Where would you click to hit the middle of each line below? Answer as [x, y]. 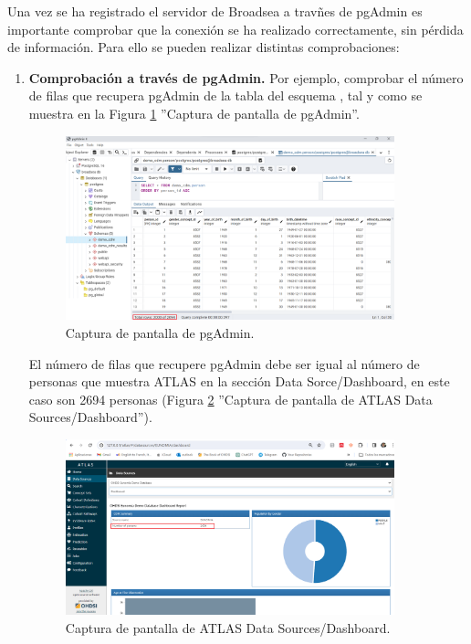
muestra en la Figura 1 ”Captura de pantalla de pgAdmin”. [194, 113]
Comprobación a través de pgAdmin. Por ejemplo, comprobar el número [246, 77]
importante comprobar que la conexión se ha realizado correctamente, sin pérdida [235, 29]
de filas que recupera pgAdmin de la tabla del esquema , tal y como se [225, 95]
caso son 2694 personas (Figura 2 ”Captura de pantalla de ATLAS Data [230, 399]
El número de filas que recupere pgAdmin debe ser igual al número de [224, 363]
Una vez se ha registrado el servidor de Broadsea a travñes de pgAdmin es [215, 11]
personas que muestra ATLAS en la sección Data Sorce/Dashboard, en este [239, 381]
